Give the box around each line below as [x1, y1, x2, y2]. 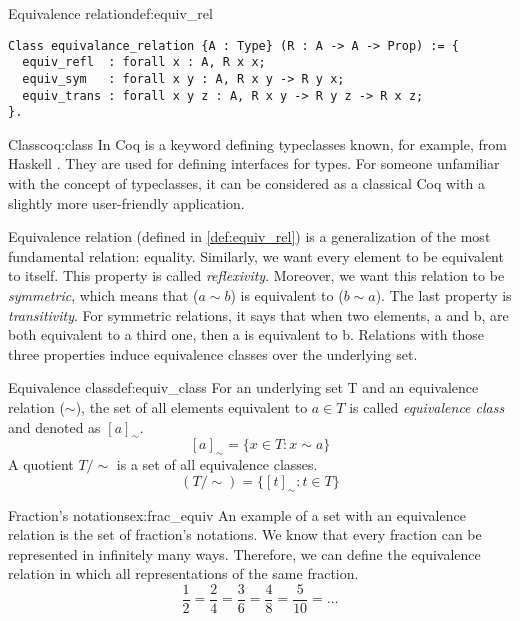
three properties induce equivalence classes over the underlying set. [8, 343, 418, 364]
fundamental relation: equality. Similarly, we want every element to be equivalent [8, 245, 504, 266]
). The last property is [375, 285, 512, 306]
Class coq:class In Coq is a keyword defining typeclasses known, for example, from [8, 133, 507, 154]
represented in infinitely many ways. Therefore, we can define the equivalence [8, 543, 481, 564]
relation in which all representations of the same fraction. [8, 563, 359, 584]
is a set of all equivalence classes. [116, 454, 318, 475]
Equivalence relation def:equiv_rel [8, 3, 213, 23]
